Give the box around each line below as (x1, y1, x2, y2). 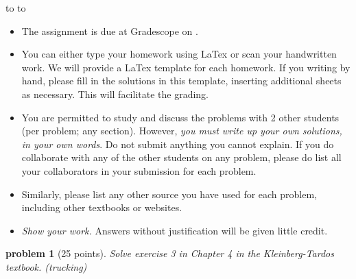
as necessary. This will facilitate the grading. (21, 86, 209, 101)
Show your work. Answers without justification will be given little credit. (21, 223, 328, 237)
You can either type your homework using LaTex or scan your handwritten (21, 47, 337, 61)
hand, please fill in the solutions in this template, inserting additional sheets (21, 73, 342, 88)
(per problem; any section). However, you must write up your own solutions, (21, 123, 342, 138)
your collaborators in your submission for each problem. (21, 163, 257, 178)
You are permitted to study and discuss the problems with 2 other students (21, 110, 340, 124)
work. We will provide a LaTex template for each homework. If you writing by (21, 60, 351, 74)
